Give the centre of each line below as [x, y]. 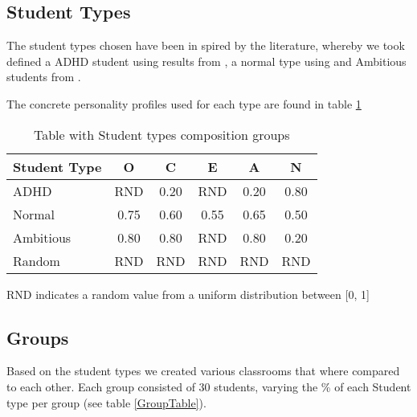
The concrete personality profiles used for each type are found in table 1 [184, 103]
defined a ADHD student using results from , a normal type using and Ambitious [206, 61]
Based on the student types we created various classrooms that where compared [203, 371]
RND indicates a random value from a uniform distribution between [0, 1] [188, 294]
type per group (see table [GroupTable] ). [106, 402]
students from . [44, 77]
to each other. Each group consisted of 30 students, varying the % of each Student [209, 386]
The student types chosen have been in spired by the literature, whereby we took [206, 45]
